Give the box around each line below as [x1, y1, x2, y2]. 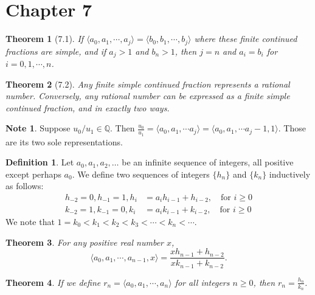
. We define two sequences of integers [72, 167, 210, 180]
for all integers [175, 276, 230, 288]
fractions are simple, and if [5, 44, 106, 57]
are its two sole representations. [5, 135, 123, 148]
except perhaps [5, 167, 61, 180]
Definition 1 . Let [5, 156, 74, 168]
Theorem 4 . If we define [5, 276, 101, 288]
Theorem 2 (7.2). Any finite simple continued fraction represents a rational [5, 77, 290, 90]
